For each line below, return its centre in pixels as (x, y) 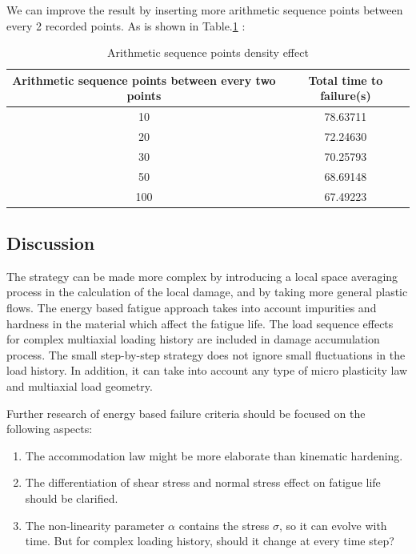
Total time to (346, 80)
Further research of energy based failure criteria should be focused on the (186, 413)
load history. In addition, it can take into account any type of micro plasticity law (207, 370)
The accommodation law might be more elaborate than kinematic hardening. (214, 455)
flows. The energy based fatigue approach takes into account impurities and (192, 308)
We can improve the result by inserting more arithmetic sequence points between (205, 10)
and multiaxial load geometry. (80, 386)
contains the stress (224, 525)
